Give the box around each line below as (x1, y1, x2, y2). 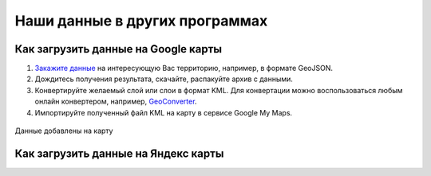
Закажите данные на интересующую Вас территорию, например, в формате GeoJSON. (34, 64, 333, 73)
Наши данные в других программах (14, 12, 268, 29)
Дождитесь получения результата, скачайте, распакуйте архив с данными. (34, 74, 293, 84)
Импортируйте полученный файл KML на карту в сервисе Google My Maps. (34, 108, 293, 117)
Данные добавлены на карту (14, 126, 113, 135)
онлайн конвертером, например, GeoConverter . (34, 96, 197, 107)
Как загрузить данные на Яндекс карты (14, 147, 224, 160)
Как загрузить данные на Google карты (14, 42, 223, 56)
